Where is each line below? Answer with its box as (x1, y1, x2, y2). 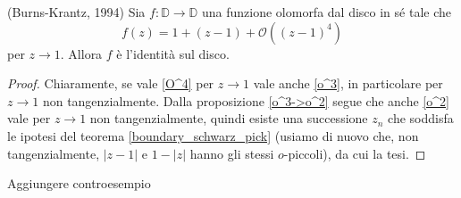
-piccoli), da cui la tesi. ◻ (283, 144, 426, 162)
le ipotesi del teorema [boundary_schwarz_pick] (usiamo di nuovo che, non (7, 126, 419, 144)
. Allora (60, 44, 103, 62)
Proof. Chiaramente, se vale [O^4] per (7, 74, 214, 93)
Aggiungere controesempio (7, 174, 151, 193)
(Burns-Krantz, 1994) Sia (7, 3, 146, 21)
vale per (7, 109, 51, 128)
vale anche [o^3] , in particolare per (253, 74, 443, 93)
